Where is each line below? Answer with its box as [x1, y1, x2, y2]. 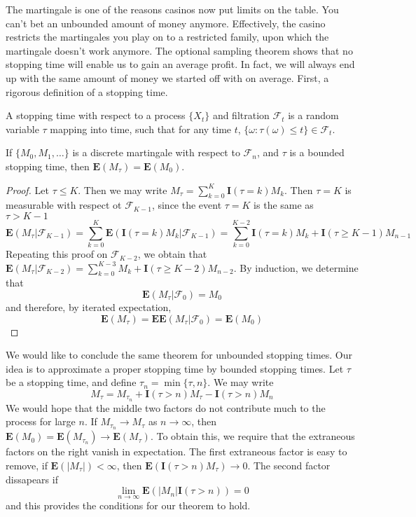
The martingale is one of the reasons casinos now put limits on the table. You [6, 2, 339, 16]
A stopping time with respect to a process [6, 108, 186, 123]
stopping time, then [6, 158, 90, 173]
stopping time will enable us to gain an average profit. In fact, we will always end [6, 57, 355, 71]
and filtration [212, 108, 270, 123]
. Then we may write [78, 182, 167, 197]
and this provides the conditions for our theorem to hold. [6, 498, 251, 513]
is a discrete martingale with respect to [72, 145, 240, 160]
